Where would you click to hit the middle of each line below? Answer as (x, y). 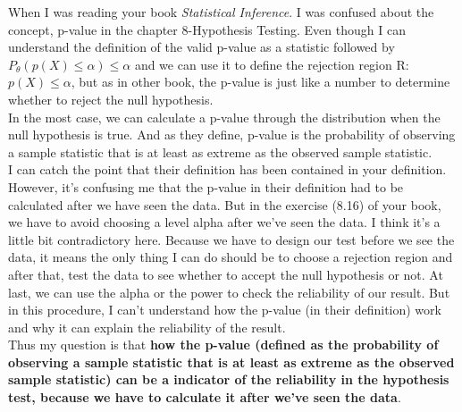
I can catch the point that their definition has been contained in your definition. (227, 169)
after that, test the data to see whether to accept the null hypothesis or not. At (226, 274)
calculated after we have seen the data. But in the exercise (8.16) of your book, (225, 204)
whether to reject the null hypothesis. (111, 99)
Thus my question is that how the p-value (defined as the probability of (223, 345)
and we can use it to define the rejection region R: (272, 64)
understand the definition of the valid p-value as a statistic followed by (202, 47)
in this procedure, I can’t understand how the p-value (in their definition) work (225, 310)
